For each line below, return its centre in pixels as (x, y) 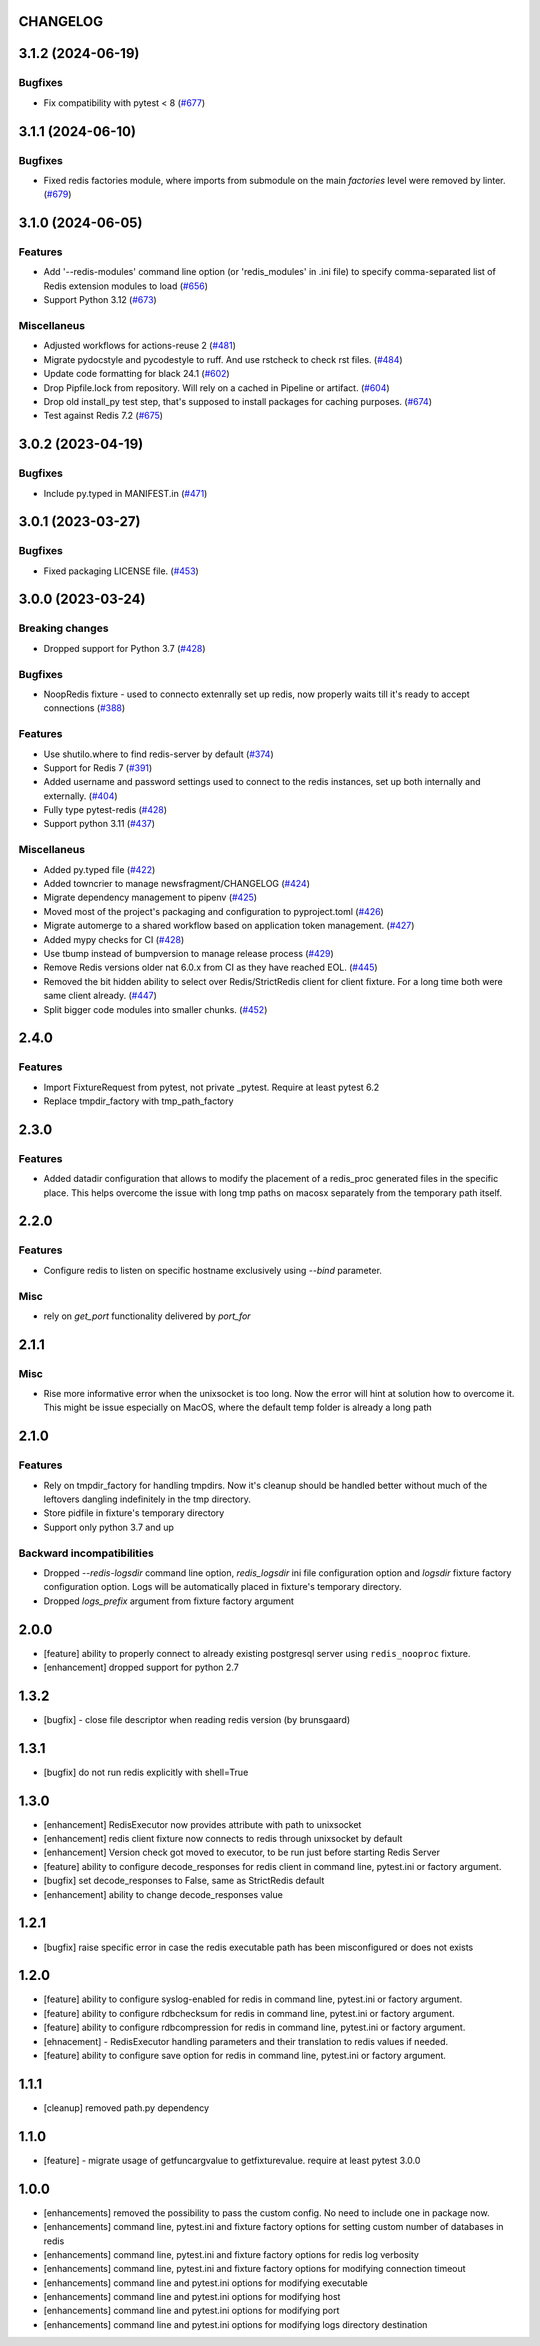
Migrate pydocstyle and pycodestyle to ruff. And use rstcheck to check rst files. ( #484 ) (223, 359)
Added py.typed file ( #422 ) (99, 869)
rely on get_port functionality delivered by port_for (147, 1316)
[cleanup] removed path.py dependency (126, 2107)
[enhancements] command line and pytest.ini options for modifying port (191, 2311)
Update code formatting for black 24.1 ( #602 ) (136, 374)
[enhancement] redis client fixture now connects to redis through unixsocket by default (223, 1839)
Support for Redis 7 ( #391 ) (98, 767)
